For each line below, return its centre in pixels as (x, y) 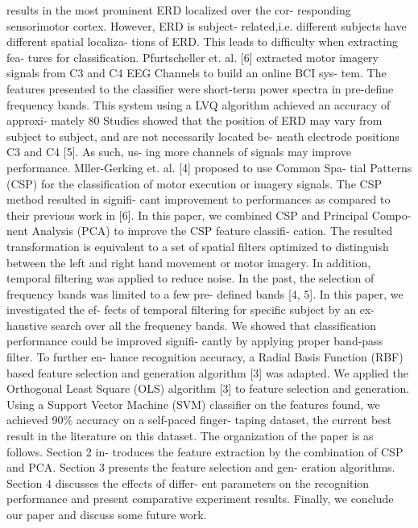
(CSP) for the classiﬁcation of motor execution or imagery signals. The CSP (194, 183)
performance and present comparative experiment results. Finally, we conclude (200, 499)
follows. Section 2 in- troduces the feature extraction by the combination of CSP (205, 451)
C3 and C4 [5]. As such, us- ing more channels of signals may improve (179, 152)
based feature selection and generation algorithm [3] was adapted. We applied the (207, 372)
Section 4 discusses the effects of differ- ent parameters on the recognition (188, 483)
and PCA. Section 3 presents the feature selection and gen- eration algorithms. (201, 467)
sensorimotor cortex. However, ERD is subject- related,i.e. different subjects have (207, 25)
